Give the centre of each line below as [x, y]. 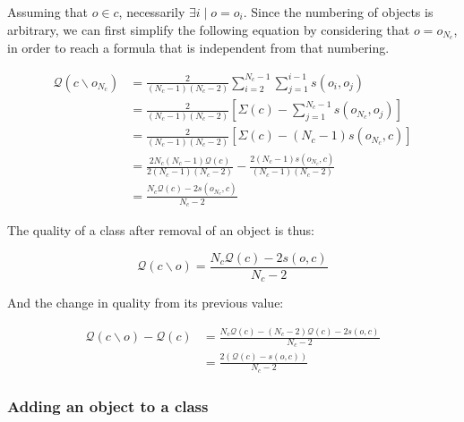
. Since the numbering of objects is [338, 12]
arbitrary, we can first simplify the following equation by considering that [209, 29]
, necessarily [152, 12]
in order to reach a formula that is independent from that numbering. [198, 48]
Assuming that [47, 12]
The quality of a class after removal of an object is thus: [161, 229]
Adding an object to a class [108, 405]
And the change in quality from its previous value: [146, 303]
